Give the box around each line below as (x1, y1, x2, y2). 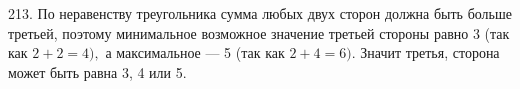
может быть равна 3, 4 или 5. (8, 61, 187, 82)
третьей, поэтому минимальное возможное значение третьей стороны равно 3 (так (8, 22, 510, 43)
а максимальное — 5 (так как (105, 42, 285, 63)
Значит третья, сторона (360, 42, 500, 63)
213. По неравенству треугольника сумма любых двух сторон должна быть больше (8, 3, 512, 23)
